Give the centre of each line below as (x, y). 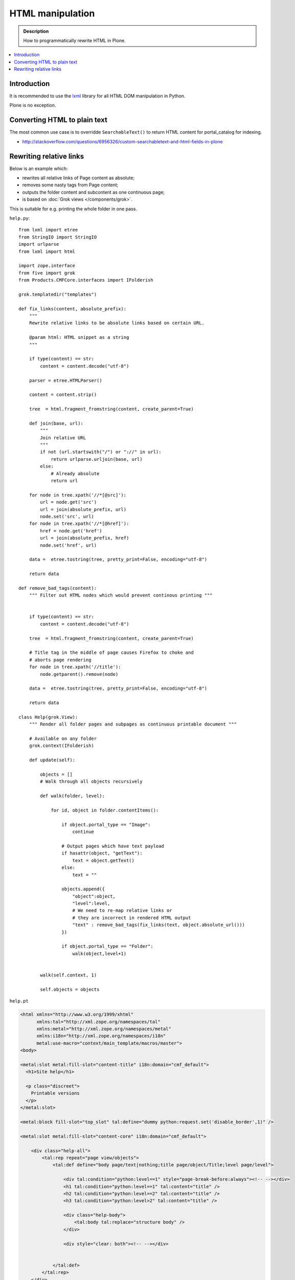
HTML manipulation (52, 13)
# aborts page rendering (60, 660)
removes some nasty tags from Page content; (70, 185)
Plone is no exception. (33, 105)
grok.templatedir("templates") (58, 294)
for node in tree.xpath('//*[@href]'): (79, 524)
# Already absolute (75, 473)
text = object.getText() (104, 860)
